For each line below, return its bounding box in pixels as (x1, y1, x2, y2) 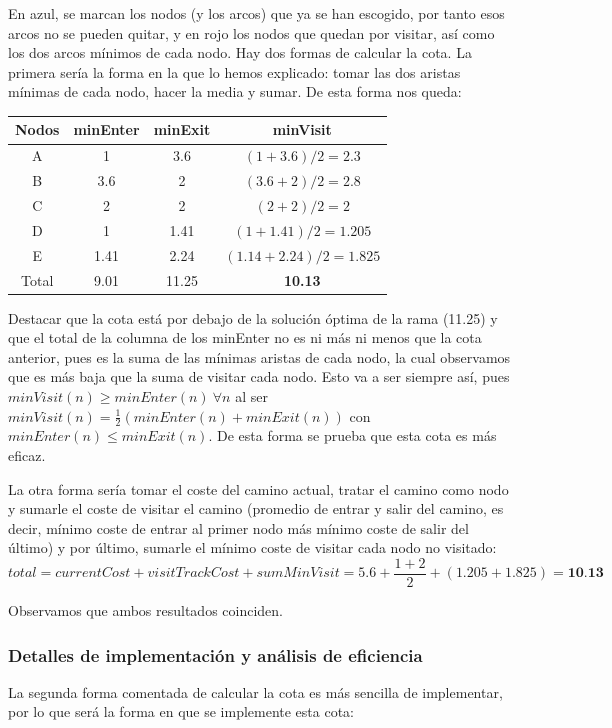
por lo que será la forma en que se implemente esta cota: (8, 701, 355, 722)
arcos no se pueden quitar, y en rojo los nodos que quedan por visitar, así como (8, 22, 495, 43)
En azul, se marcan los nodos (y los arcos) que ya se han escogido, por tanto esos (8, 3, 505, 23)
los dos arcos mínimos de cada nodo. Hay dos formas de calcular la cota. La (8, 42, 472, 63)
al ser (235, 386, 268, 406)
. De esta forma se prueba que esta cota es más (208, 425, 497, 446)
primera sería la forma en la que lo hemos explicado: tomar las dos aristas (8, 61, 461, 82)
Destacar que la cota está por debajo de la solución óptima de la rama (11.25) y (8, 307, 498, 328)
